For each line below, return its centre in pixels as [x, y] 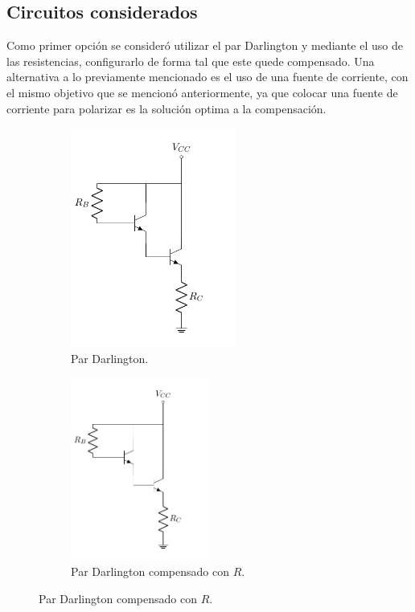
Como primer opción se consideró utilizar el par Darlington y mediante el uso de [205, 45]
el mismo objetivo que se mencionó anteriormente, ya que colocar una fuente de [202, 92]
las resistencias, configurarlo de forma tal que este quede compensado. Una [191, 61]
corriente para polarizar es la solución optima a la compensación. [166, 108]
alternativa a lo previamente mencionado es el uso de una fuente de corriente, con [207, 77]
